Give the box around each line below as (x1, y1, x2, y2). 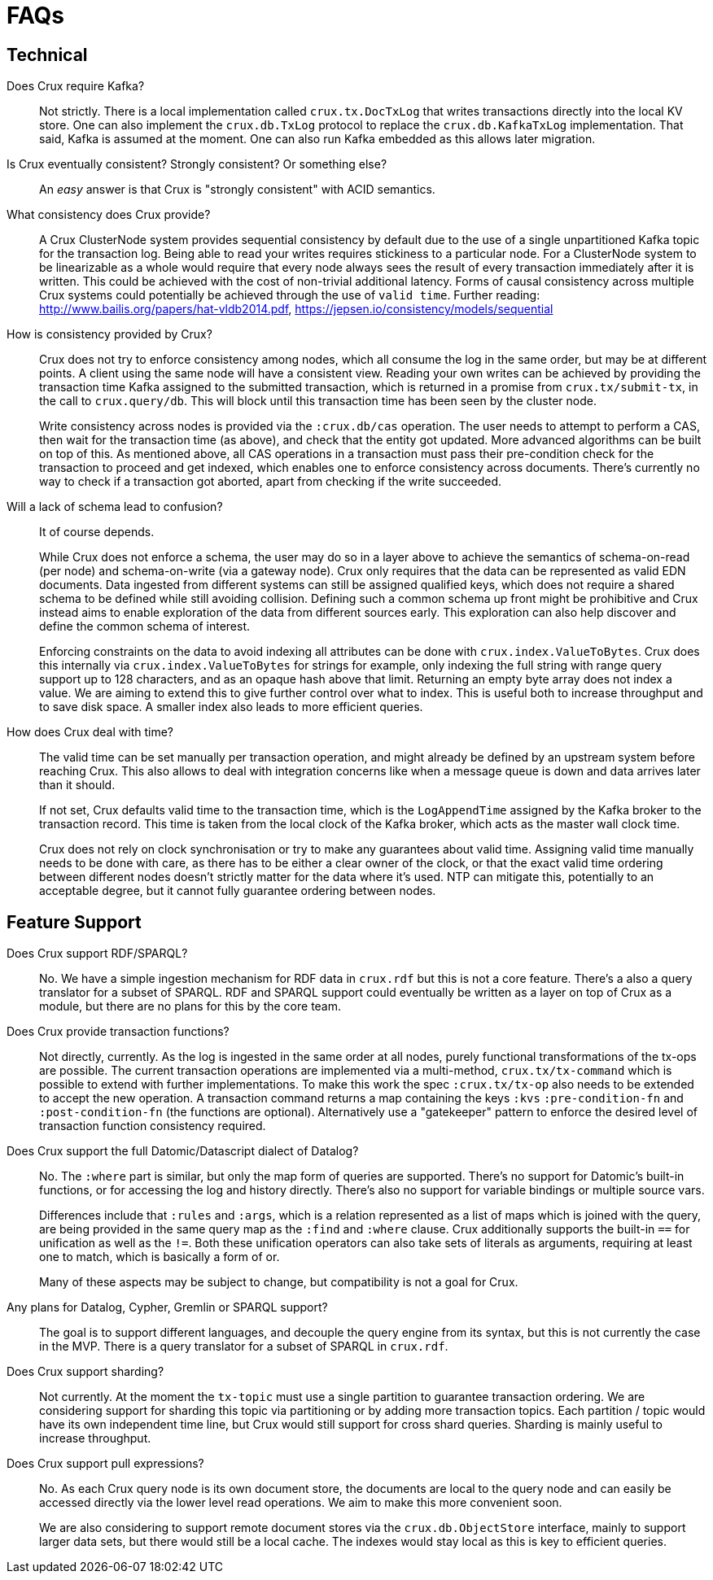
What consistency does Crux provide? (7, 207, 211, 222)
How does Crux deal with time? (7, 725, 174, 740)
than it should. (39, 778, 116, 792)
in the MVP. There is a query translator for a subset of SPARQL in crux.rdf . (39, 1339, 448, 1354)
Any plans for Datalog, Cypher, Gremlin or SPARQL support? (7, 1300, 328, 1315)
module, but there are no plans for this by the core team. (39, 999, 342, 1014)
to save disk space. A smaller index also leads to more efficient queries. (39, 700, 423, 714)
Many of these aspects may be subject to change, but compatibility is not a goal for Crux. (39, 1275, 518, 1290)
